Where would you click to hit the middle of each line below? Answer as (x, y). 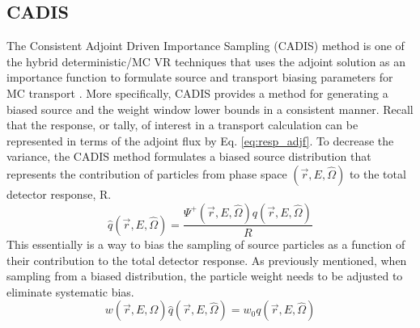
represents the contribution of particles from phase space (147, 173)
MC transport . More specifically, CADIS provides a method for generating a (197, 93)
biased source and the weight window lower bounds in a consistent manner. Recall (210, 109)
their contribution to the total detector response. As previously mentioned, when (207, 260)
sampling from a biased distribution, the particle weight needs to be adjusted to (205, 276)
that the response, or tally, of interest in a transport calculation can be (182, 125)
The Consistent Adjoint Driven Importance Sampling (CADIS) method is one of (206, 46)
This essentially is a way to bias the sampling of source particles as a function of (206, 244)
